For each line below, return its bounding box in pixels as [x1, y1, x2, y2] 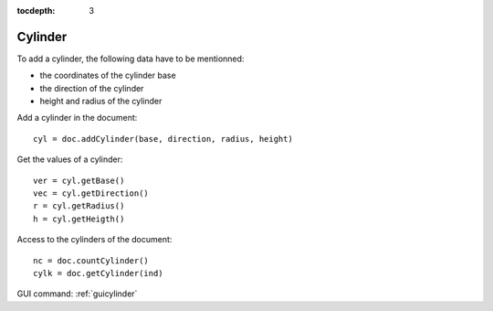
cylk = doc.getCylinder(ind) [33, 268, 163, 278]
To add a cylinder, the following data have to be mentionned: [16, 53, 245, 64]
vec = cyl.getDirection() [33, 188, 150, 198]
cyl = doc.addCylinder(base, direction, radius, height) [33, 134, 294, 144]
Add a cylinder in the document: [16, 113, 138, 123]
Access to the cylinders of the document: [16, 234, 173, 245]
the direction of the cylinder [39, 82, 144, 93]
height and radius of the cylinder [39, 96, 163, 107]
